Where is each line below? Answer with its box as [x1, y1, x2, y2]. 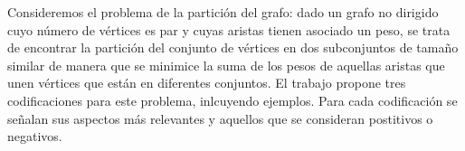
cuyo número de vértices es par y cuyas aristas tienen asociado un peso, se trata [7, 20, 451, 39]
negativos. [7, 127, 62, 146]
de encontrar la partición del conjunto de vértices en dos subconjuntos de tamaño [7, 38, 459, 57]
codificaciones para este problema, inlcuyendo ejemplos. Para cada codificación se [7, 90, 458, 109]
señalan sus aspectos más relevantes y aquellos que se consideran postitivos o [7, 109, 433, 127]
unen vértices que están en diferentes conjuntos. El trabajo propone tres [7, 73, 406, 92]
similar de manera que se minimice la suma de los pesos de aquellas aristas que [7, 55, 445, 74]
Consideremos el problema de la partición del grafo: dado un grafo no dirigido [7, 3, 439, 21]
